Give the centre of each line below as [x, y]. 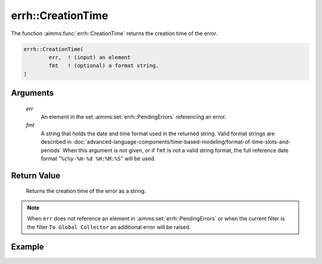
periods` [51, 150]
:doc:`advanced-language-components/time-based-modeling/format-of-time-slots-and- [182, 142]
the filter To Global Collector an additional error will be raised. [109, 227]
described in [56, 142]
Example [27, 247]
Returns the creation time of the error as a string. [86, 191]
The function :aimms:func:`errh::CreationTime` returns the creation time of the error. [114, 33]
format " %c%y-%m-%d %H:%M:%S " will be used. [98, 159]
